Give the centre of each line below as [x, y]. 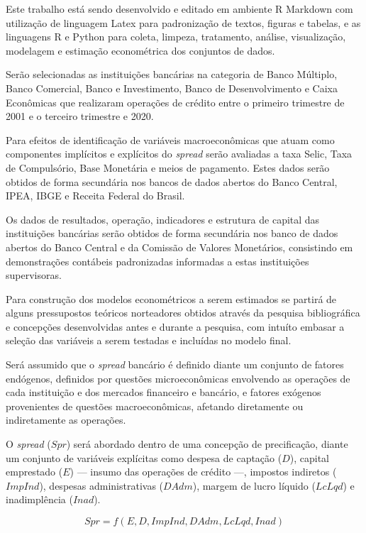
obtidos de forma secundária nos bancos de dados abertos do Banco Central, [172, 181]
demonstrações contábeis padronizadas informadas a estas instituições [157, 261]
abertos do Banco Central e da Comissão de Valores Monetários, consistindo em [179, 247]
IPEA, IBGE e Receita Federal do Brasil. [95, 196]
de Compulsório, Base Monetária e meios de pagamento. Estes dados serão [168, 167]
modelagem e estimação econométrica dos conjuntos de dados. [140, 50]
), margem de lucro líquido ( [254, 485]
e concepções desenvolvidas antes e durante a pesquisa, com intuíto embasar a [175, 326]
